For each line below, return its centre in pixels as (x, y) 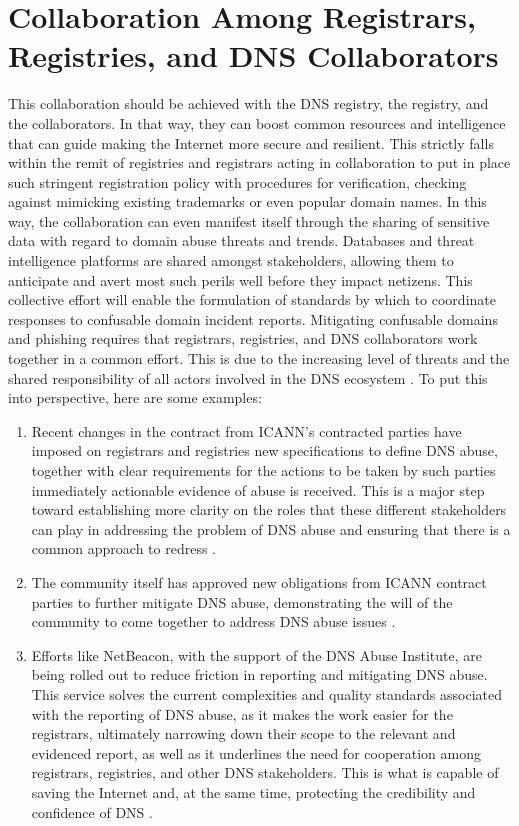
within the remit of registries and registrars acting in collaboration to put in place (259, 162)
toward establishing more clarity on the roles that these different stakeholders (269, 509)
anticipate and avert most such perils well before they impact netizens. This (240, 279)
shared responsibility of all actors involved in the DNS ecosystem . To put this (248, 377)
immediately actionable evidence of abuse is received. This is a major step (258, 489)
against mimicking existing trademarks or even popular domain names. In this (247, 201)
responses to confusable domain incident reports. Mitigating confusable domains (253, 318)
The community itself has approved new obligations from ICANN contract (259, 581)
